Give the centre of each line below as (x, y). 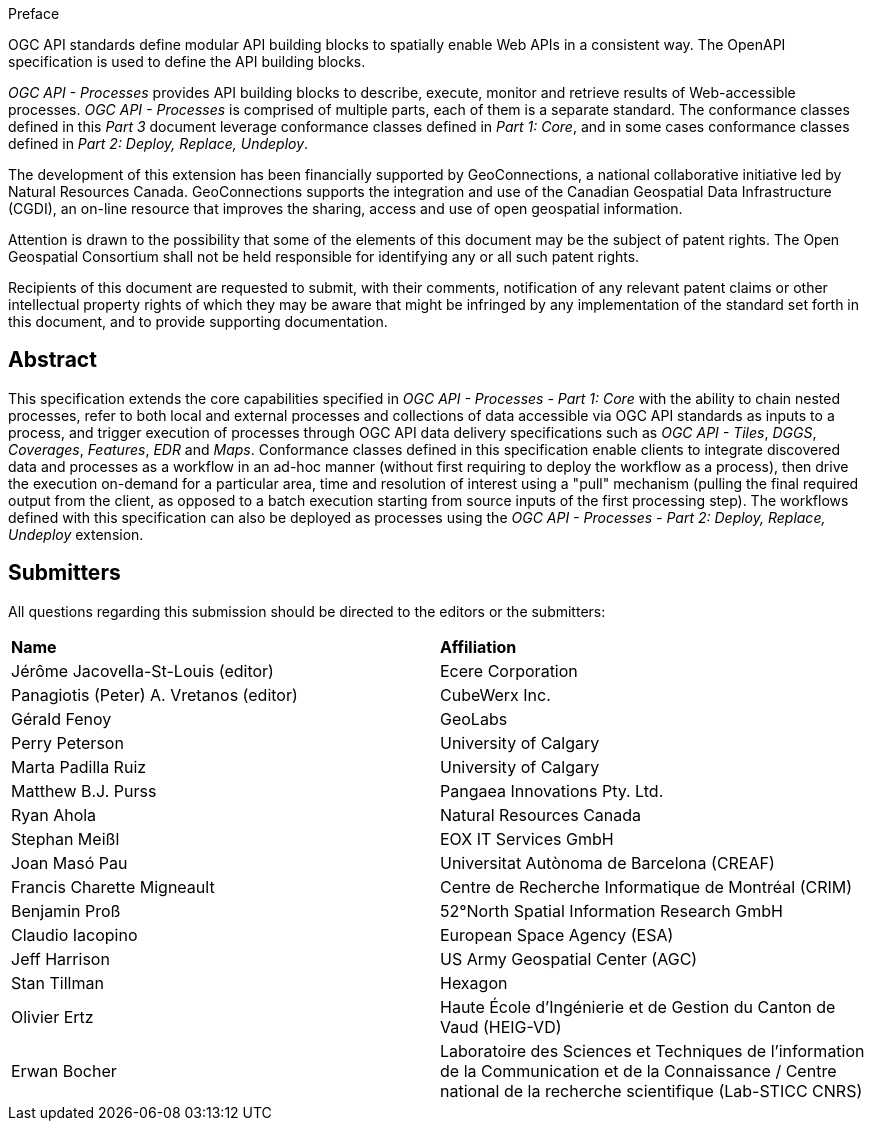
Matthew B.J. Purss (84, 790)
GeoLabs (474, 718)
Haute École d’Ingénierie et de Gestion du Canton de (638, 1006)
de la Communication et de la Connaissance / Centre (638, 1070)
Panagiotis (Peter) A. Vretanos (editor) (154, 694)
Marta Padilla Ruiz (79, 766)
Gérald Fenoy (61, 718)
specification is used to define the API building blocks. (187, 61)
